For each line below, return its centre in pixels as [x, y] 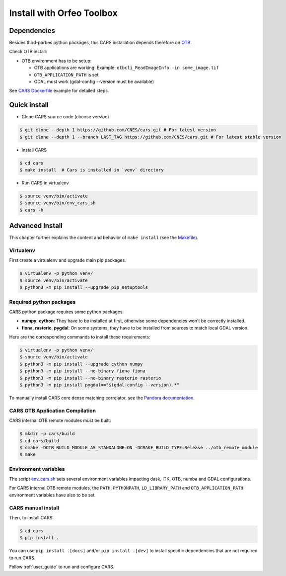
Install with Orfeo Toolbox [63, 13]
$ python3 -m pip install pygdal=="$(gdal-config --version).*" [100, 385]
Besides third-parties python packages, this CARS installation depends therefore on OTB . [101, 43]
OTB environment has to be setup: [57, 61]
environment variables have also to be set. [53, 495]
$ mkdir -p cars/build [47, 434]
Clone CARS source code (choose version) [65, 117]
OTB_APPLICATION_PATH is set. [67, 75]
